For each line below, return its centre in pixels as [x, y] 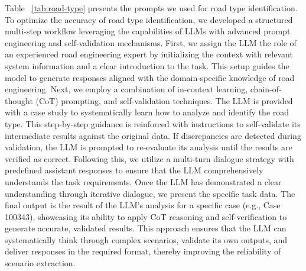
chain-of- [266, 89]
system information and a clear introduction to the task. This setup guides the [147, 65]
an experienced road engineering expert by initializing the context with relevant [149, 54]
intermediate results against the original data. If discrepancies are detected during [153, 135]
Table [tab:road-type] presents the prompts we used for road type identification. [151, 8]
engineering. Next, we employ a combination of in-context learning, [126, 89]
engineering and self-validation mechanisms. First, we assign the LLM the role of [151, 42]
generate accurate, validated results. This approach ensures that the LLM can [146, 228]
